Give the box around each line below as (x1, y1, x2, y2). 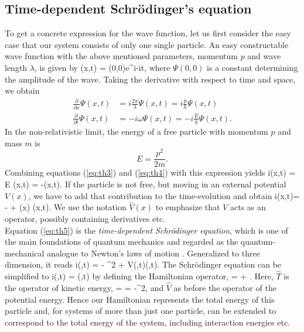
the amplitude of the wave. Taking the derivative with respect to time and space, (5, 73, 296, 85)
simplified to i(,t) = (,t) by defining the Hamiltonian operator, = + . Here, (5, 270, 274, 282)
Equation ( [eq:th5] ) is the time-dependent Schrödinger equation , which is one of (5, 224, 288, 236)
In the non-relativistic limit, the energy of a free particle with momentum (5, 125, 268, 137)
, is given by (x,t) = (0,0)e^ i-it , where (34, 61, 170, 73)
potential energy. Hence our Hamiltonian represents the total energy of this (5, 293, 275, 305)
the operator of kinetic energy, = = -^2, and (5, 281, 164, 293)
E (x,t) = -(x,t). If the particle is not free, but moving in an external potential (5, 177, 286, 190)
